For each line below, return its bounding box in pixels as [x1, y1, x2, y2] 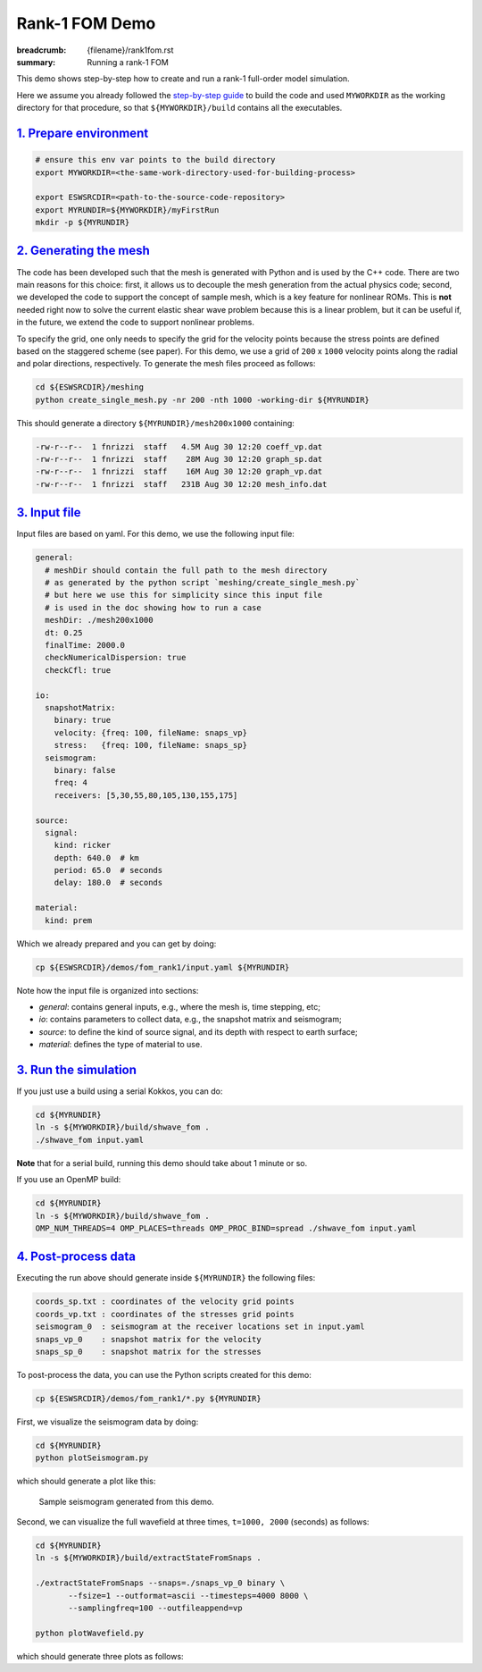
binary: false [54, 765, 116, 775]
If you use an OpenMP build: [16, 1174, 121, 1185]
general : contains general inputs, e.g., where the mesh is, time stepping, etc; [38, 1001, 321, 1012]
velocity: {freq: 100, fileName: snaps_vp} [54, 727, 247, 737]
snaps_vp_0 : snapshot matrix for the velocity [35, 1334, 262, 1344]
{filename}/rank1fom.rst [87, 45, 174, 55]
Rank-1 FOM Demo [16, 13, 156, 33]
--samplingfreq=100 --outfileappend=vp [68, 1603, 243, 1613]
